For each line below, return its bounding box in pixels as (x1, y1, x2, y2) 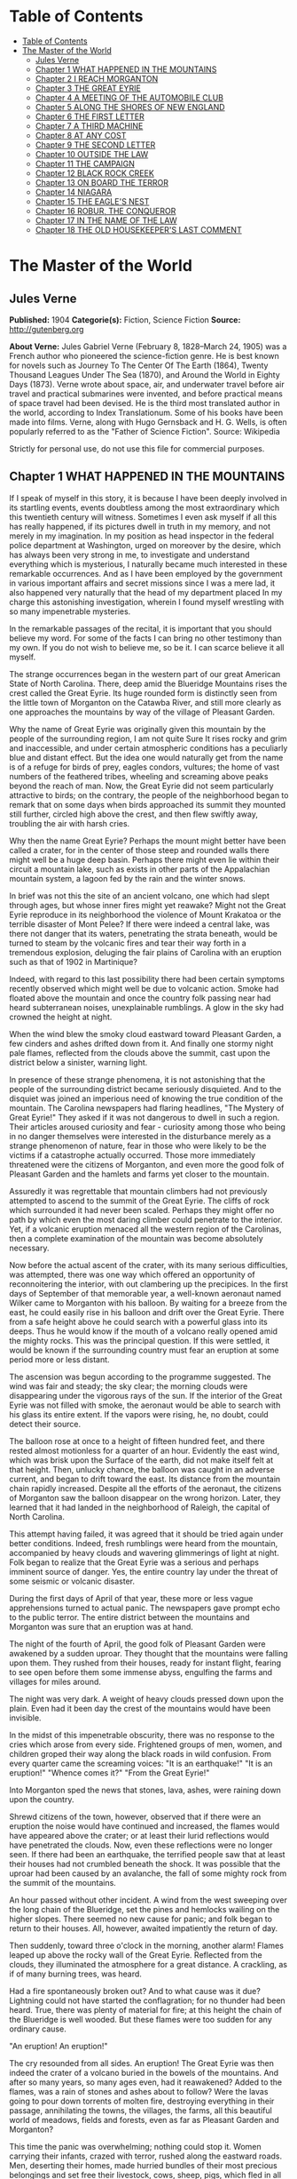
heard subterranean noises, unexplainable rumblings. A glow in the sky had (9, 1002, 285, 1012)
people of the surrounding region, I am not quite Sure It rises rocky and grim (9, 733, 287, 744)
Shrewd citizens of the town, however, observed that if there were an (9, 1811, 262, 1822)
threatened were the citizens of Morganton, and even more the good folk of (9, 1159, 285, 1169)
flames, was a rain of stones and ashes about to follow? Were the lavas (9, 2086, 269, 2096)
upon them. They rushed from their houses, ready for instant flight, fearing (9, 1657, 282, 1668)
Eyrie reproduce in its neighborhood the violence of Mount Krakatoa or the (9, 909, 282, 920)
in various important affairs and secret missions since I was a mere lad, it (9, 578, 276, 588)
